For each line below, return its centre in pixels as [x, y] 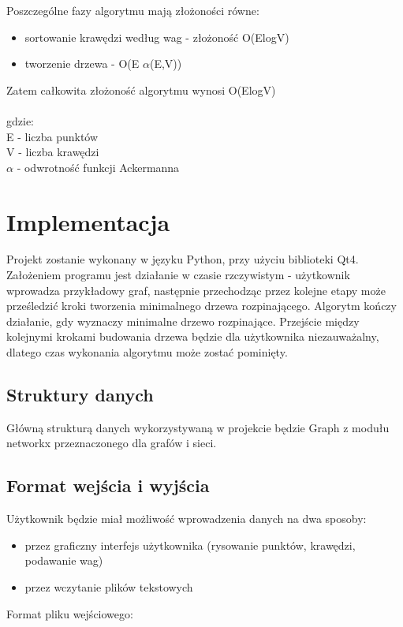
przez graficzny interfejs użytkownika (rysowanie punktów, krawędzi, [190, 545]
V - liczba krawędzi [53, 152]
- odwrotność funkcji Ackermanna [98, 167]
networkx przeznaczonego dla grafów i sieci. [112, 443]
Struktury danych [80, 395]
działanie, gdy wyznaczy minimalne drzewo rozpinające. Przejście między [183, 321]
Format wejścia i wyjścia [108, 485]
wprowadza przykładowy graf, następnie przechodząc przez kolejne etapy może [196, 290]
